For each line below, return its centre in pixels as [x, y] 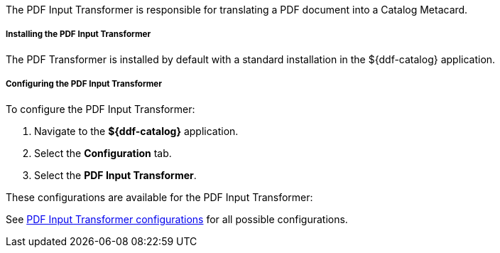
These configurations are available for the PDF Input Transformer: [159, 197]
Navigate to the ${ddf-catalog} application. [136, 131]
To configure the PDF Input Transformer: [100, 109]
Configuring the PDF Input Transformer [84, 84]
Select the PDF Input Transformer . [115, 175]
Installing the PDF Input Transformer [78, 34]
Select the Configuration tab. [103, 153]
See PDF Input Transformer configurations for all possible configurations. [177, 219]
